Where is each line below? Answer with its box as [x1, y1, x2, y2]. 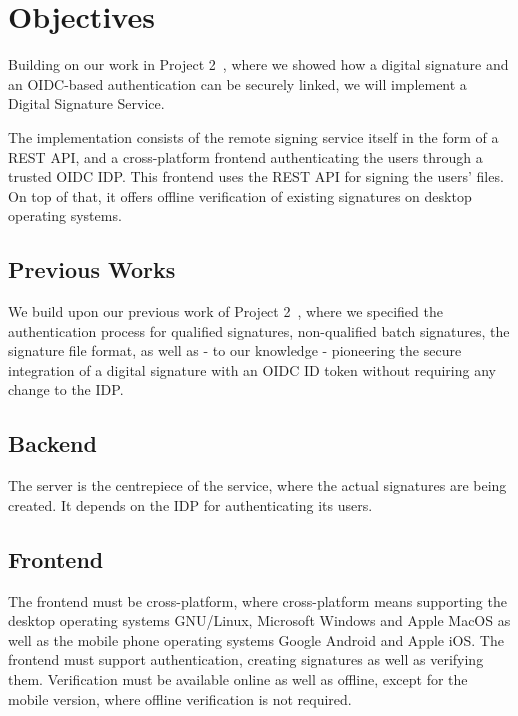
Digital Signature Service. [8, 93, 165, 114]
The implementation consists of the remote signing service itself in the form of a [8, 126, 499, 147]
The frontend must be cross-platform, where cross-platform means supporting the [8, 590, 507, 611]
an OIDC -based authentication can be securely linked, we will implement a [8, 73, 467, 94]
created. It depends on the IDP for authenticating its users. [8, 494, 373, 515]
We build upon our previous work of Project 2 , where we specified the [8, 301, 443, 322]
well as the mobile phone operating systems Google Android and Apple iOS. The [8, 629, 504, 650]
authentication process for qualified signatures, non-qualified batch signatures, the [8, 320, 510, 341]
